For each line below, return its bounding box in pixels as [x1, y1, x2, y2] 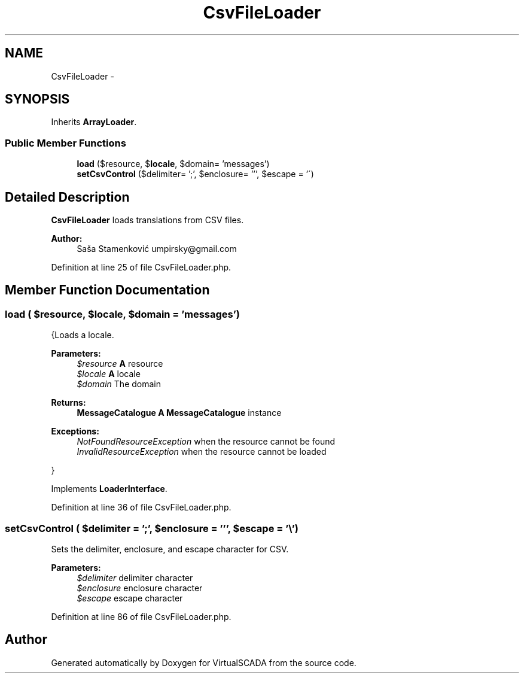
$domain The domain [77, 379, 161, 390]
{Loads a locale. [51, 330, 114, 340]
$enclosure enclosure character [77, 583, 203, 593]
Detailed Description [5, 189, 130, 205]
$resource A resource [77, 358, 163, 369]
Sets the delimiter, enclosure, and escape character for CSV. [51, 544, 289, 554]
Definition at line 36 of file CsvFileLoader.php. [51, 502, 231, 513]
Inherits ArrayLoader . [51, 117, 137, 127]
